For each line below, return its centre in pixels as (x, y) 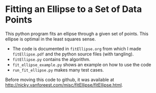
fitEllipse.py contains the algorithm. (51, 59)
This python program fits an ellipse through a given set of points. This (77, 33)
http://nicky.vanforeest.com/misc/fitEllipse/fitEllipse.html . (64, 85)
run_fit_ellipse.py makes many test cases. (58, 70)
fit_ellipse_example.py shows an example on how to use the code (82, 64)
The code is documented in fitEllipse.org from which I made (77, 48)
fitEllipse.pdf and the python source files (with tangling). (73, 54)
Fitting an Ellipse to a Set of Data (73, 9)
